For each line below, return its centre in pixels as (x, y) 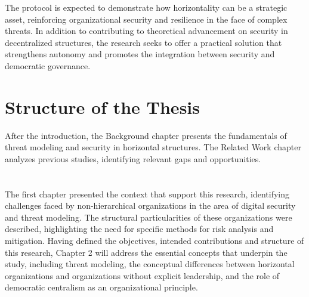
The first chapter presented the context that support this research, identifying (147, 194)
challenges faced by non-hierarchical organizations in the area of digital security (150, 205)
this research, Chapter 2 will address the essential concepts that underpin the (146, 252)
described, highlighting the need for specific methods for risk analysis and (139, 229)
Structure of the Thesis (102, 106)
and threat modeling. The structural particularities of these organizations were (149, 217)
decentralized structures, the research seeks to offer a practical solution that (143, 42)
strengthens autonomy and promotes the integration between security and (140, 54)
